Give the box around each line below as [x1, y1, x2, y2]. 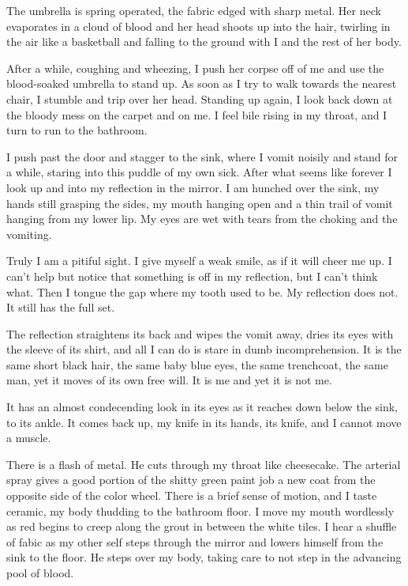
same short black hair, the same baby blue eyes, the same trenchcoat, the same [6, 356, 388, 372]
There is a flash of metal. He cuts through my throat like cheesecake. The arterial [6, 456, 401, 472]
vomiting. [6, 225, 52, 242]
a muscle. [6, 429, 51, 446]
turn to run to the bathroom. [6, 122, 148, 138]
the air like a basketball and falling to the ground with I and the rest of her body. [6, 33, 402, 50]
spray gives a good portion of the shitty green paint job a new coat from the [6, 471, 376, 488]
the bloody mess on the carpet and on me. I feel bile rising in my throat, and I [6, 106, 387, 123]
